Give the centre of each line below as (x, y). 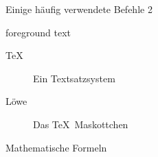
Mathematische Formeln (56, 147)
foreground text (38, 32)
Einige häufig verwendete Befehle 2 (79, 9)
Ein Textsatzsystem (74, 78)
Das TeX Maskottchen (81, 124)
